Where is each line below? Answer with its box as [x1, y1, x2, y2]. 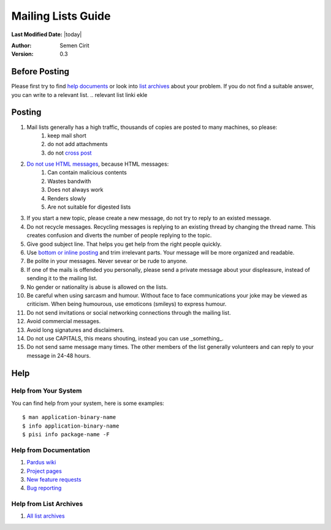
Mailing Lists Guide [11, 9, 111, 23]
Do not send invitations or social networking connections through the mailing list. [26, 309, 231, 316]
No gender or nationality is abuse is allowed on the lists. [26, 283, 168, 291]
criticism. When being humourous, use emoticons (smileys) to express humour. [26, 301, 227, 308]
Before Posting [11, 66, 70, 77]
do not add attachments [47, 140, 108, 148]
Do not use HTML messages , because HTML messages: [26, 160, 169, 168]
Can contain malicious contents [47, 169, 127, 176]
